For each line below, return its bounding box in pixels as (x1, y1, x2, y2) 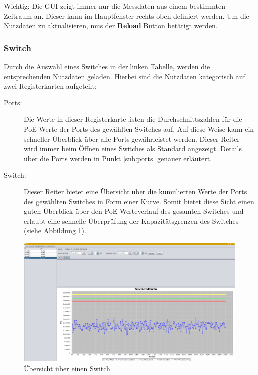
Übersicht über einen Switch (24, 363, 110, 373)
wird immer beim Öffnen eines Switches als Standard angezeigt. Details (24, 143, 242, 154)
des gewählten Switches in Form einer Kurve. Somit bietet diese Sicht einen (24, 196, 254, 206)
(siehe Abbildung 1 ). (24, 225, 86, 236)
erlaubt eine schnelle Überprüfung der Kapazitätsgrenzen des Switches (24, 215, 239, 226)
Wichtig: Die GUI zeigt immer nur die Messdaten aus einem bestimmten (4, 1, 225, 11)
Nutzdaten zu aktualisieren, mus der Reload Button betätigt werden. (4, 20, 218, 31)
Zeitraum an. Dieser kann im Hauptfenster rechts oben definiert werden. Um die (4, 10, 249, 21)
